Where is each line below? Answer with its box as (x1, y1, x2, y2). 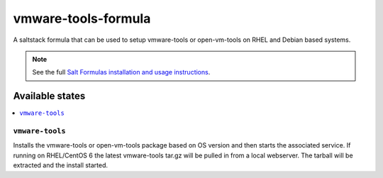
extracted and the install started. (13, 161, 109, 169)
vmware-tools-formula (13, 11, 151, 26)
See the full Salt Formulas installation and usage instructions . (32, 68, 211, 77)
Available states (13, 90, 86, 102)
